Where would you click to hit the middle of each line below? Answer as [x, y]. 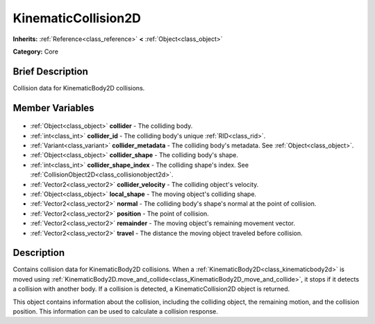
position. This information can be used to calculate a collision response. [116, 311]
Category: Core [36, 51]
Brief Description [50, 71]
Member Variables [53, 108]
